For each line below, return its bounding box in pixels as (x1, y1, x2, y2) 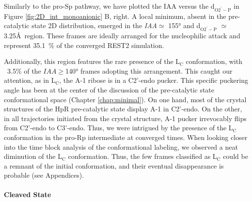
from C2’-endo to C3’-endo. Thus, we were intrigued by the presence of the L (4, 123, 233, 133)
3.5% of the (7, 65, 41, 76)
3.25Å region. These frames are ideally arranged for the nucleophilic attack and (4, 31, 240, 41)
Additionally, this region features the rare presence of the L (4, 56, 180, 66)
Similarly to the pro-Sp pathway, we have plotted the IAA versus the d (4, 1, 215, 11)
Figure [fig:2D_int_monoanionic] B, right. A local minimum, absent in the (4, 11, 226, 21)
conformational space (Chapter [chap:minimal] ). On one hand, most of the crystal (4, 94, 247, 104)
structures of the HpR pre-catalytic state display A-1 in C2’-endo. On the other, (4, 104, 242, 114)
